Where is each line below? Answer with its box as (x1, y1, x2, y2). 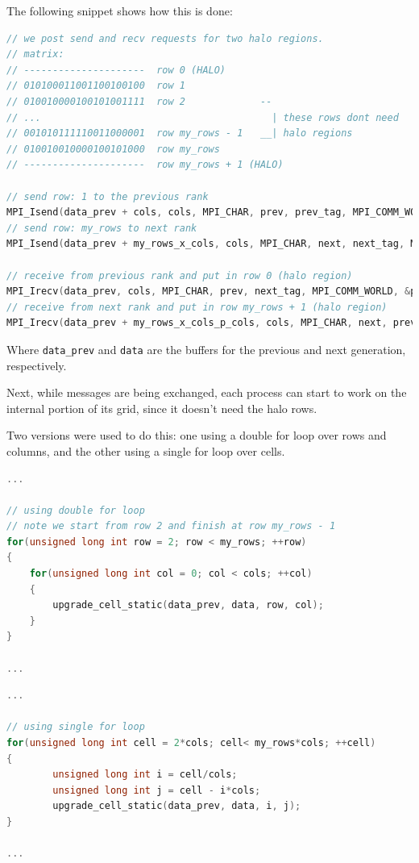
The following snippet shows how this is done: (6, 2, 233, 19)
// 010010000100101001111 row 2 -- (6, 95, 272, 107)
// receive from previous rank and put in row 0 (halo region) (6, 269, 353, 281)
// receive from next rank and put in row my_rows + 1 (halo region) (6, 301, 388, 313)
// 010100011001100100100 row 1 (6, 80, 185, 92)
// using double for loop (6, 504, 145, 516)
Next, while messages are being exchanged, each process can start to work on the (6, 384, 407, 401)
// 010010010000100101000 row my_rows (6, 143, 220, 155)
